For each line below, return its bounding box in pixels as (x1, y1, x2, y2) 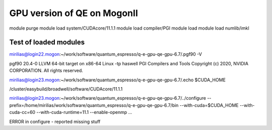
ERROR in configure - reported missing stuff (9, 118, 101, 124)
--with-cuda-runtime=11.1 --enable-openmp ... (36, 109, 132, 115)
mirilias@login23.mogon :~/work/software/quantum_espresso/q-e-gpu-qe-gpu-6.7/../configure (9, 95, 207, 101)
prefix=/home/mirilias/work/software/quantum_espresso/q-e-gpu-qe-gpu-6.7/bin (9, 102, 179, 108)
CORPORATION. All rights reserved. (9, 68, 83, 74)
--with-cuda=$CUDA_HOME (179, 102, 239, 108)
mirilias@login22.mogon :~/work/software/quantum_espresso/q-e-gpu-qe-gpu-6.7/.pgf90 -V (9, 51, 202, 57)
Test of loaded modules (9, 38, 85, 47)
